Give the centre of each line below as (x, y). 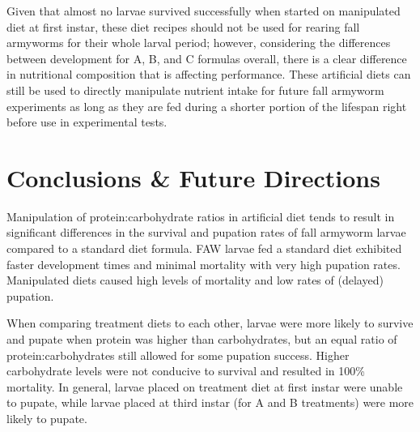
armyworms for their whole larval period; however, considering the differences (199, 43)
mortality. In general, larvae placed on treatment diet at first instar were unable (205, 386)
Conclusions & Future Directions (193, 177)
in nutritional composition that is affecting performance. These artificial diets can (209, 74)
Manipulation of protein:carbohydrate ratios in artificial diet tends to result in (201, 216)
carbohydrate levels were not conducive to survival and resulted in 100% (186, 371)
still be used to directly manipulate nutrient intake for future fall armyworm (195, 90)
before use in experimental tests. (87, 122)
